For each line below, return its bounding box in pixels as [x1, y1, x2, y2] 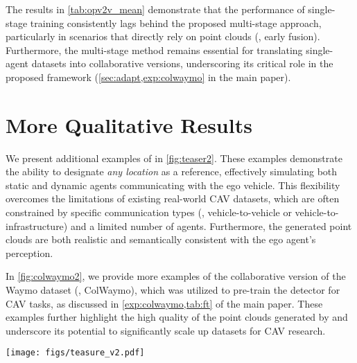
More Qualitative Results [6, 110, 252, 139]
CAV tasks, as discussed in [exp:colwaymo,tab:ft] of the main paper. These [6, 296, 323, 310]
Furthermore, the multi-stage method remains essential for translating [6, 42, 303, 57]
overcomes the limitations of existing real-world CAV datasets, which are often [6, 191, 340, 206]
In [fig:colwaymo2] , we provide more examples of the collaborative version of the [6, 269, 346, 283]
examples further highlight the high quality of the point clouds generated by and [6, 310, 348, 324]
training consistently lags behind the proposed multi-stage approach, [30, 15, 322, 30]
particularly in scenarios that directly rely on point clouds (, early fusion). [6, 29, 320, 44]
